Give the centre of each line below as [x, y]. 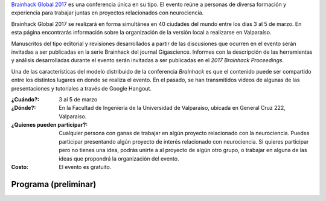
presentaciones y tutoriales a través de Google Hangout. [81, 88]
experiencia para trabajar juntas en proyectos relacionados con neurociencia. [107, 13]
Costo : [20, 167]
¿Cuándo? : [25, 99]
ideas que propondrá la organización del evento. [119, 158]
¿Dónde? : [24, 108]
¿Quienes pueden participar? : [50, 125]
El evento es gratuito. [85, 167]
